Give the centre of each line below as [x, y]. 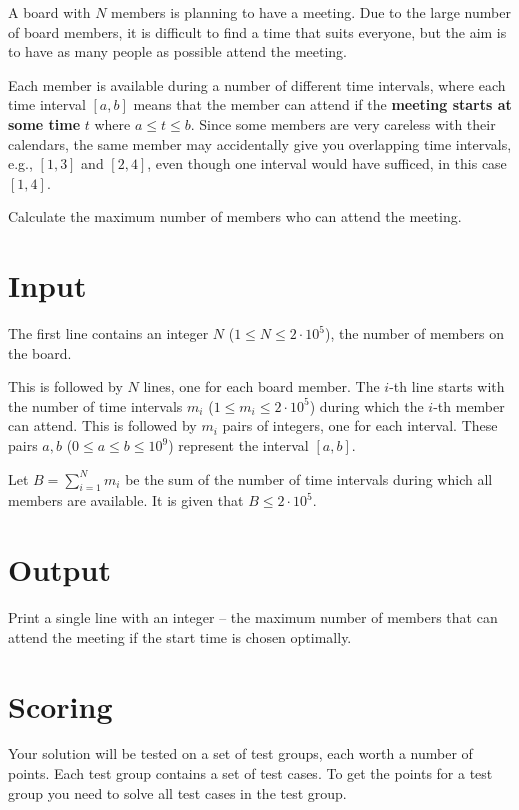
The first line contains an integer [108, 333]
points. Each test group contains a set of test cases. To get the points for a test [250, 773]
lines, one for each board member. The [261, 386]
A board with [49, 12]
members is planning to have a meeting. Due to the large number [311, 12]
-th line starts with [447, 386]
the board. [40, 352]
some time [44, 123]
